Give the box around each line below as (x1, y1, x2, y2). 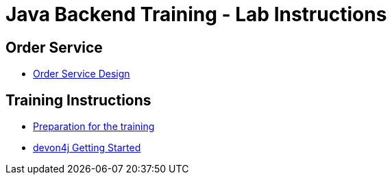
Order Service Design (33, 68, 130, 80)
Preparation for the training (33, 120, 155, 133)
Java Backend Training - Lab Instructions (5, 3, 387, 26)
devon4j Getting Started (33, 142, 141, 154)
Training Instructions (5, 91, 151, 109)
